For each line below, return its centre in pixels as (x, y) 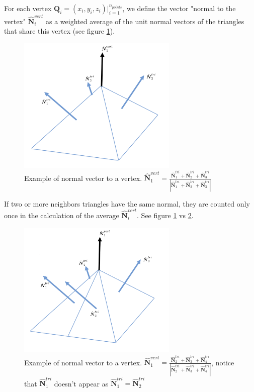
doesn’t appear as (81, 383)
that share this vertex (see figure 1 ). (60, 31)
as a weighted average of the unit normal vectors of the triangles (145, 21)
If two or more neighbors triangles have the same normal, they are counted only (127, 203)
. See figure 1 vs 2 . (165, 215)
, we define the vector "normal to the (179, 8)
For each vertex (28, 8)
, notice (223, 362)
